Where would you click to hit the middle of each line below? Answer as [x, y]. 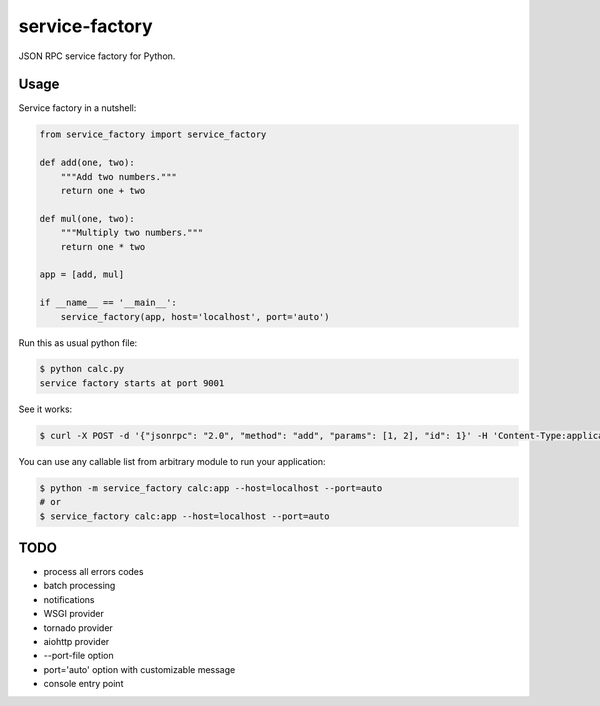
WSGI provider [73, 614]
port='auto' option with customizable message [139, 669]
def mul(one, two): [87, 218]
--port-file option [78, 656]
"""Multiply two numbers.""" [132, 233]
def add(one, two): [87, 163]
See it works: [45, 409]
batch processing [79, 586]
